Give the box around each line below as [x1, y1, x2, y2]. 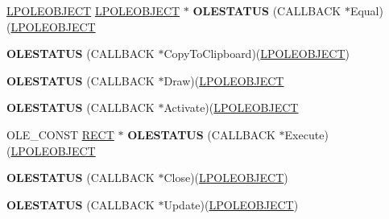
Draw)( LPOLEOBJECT [163, 72, 284, 89]
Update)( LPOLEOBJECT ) [163, 196, 299, 213]
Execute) [284, 126, 329, 143]
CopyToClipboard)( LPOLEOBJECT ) [163, 45, 350, 62]
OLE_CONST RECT [6, 126, 114, 143]
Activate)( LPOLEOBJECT [163, 99, 299, 116]
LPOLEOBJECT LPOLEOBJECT [6, 2, 180, 19]
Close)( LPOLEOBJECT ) [163, 169, 288, 186]
